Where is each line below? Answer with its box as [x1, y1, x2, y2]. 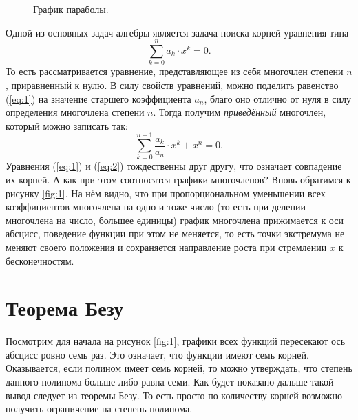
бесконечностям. [6, 253, 74, 268]
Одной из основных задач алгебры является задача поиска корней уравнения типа [6, 25, 349, 39]
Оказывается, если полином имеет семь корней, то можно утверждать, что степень [6, 361, 352, 375]
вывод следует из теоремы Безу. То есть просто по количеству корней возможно [6, 388, 342, 402]
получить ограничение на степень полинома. [6, 401, 193, 416]
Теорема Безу [6, 294, 124, 322]
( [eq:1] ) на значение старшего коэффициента [6, 91, 191, 106]
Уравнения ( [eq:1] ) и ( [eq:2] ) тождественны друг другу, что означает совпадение [6, 159, 342, 173]
